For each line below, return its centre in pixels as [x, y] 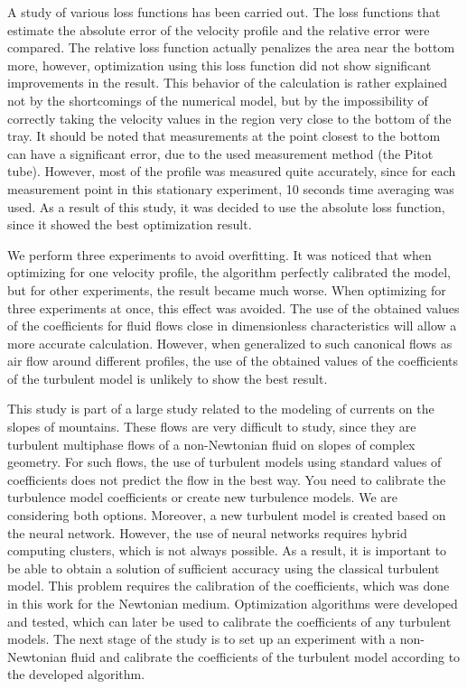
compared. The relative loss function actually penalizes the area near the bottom [231, 47]
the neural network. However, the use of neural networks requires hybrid [207, 532]
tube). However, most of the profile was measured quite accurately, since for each [232, 171]
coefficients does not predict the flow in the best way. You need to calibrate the [227, 479]
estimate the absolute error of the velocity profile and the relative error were [219, 29]
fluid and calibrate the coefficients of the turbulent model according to [266, 656]
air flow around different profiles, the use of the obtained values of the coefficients [233, 361]
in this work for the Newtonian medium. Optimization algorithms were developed [233, 603]
